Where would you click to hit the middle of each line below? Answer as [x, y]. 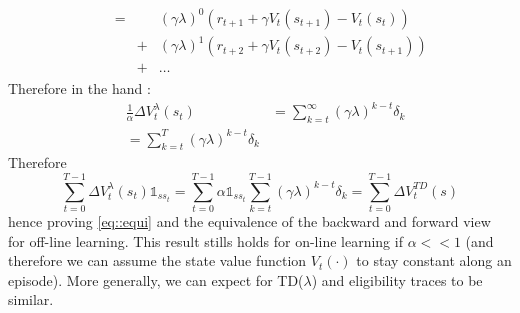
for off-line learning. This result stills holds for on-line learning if [205, 240]
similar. [31, 299]
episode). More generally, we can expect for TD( [156, 279]
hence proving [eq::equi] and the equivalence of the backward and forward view [249, 221]
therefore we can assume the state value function [157, 260]
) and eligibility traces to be [397, 279]
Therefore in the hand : [79, 88]
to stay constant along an [434, 260]
